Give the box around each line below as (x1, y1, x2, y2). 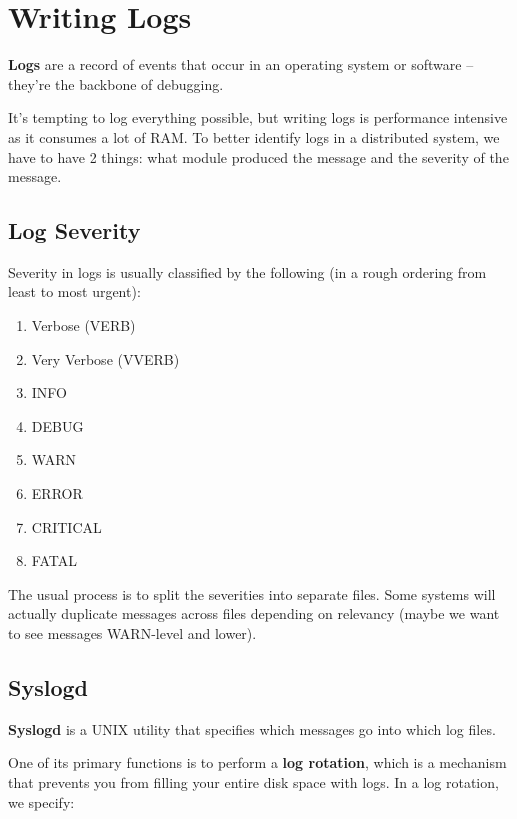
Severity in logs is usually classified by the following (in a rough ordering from (8, 261, 487, 282)
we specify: (8, 791, 75, 812)
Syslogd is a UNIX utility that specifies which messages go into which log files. (8, 718, 496, 739)
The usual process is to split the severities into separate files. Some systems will (8, 583, 496, 604)
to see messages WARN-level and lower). (8, 623, 257, 644)
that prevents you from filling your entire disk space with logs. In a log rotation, (8, 772, 499, 792)
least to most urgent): (8, 281, 141, 302)
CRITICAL (31, 516, 102, 537)
